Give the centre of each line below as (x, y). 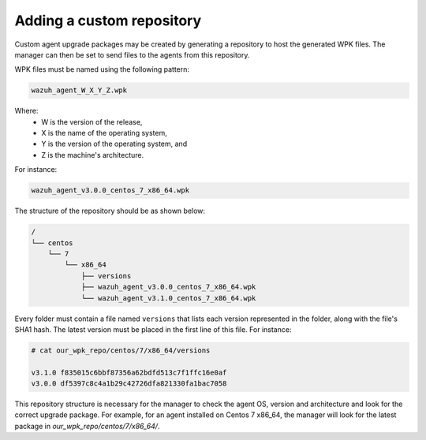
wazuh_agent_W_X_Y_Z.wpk (79, 90)
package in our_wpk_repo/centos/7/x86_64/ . (87, 426)
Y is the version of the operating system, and (114, 144)
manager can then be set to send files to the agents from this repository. (132, 54)
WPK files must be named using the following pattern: (102, 69)
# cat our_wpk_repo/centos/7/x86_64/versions (121, 350)
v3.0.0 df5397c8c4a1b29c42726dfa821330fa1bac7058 (129, 384)
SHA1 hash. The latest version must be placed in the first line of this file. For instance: (153, 329)
